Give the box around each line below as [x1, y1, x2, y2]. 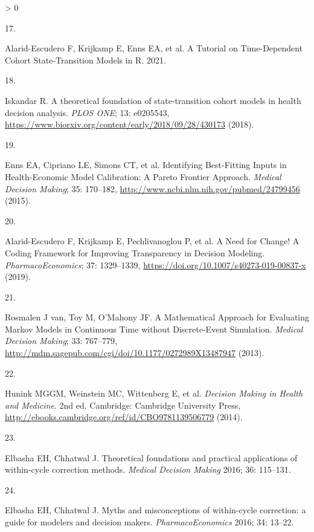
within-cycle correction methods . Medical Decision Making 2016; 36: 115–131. [5, 463, 291, 476]
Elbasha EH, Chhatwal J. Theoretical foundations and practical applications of [5, 451, 298, 464]
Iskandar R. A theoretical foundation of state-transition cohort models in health [5, 94, 301, 106]
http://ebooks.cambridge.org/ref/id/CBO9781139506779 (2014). [5, 410, 243, 423]
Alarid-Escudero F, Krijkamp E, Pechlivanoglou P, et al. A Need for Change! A [5, 235, 300, 247]
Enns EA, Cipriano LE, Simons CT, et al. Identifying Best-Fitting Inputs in [5, 158, 287, 171]
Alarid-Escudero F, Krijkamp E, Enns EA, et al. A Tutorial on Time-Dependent [5, 42, 303, 54]
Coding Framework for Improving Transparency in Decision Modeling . [5, 246, 265, 259]
